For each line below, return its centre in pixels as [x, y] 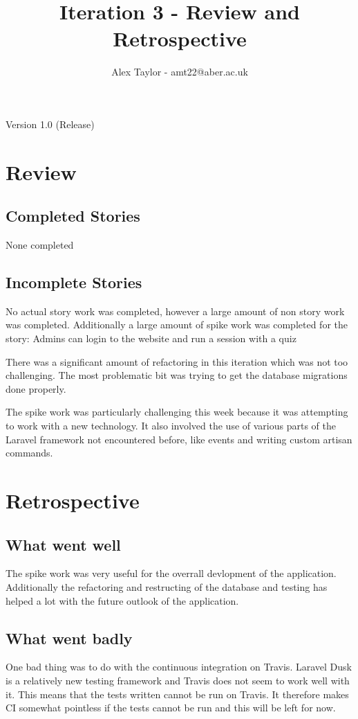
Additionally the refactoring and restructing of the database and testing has [167, 586]
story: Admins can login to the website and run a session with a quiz [151, 338]
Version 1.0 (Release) [50, 124]
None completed [40, 245]
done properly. [36, 388]
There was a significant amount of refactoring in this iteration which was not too [177, 361]
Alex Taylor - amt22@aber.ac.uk [180, 72]
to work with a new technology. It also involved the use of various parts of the [171, 426]
